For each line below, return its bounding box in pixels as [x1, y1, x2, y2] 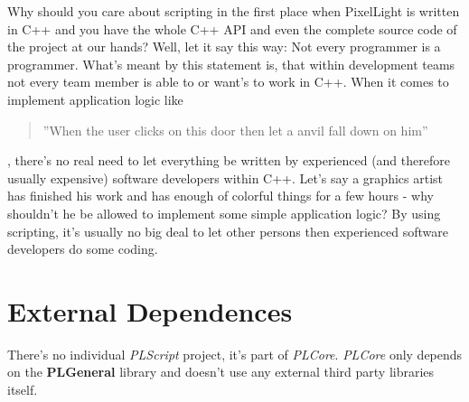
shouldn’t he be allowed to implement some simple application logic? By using [7, 203, 441, 222]
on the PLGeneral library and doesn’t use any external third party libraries [7, 362, 435, 381]
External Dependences [7, 292, 293, 329]
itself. [7, 380, 38, 399]
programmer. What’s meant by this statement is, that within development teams [7, 54, 455, 73]
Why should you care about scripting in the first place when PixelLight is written [7, 2, 460, 20]
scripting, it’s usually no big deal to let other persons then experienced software [7, 221, 448, 240]
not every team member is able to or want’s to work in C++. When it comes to [7, 72, 449, 91]
